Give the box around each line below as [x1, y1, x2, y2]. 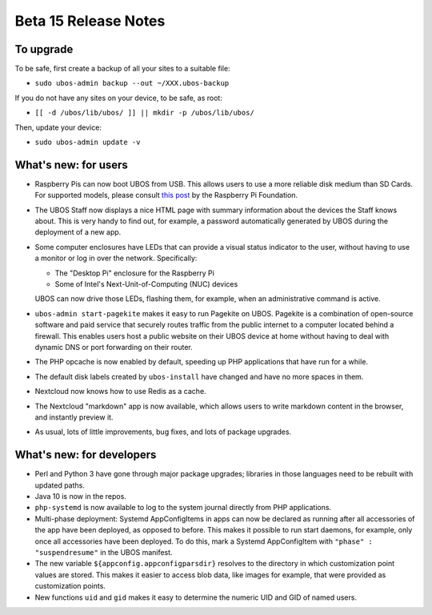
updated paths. [34, 480, 86, 490]
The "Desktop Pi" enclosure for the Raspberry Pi [54, 268, 215, 278]
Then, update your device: [14, 123, 102, 132]
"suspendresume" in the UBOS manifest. [34, 547, 173, 557]
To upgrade [14, 42, 74, 56]
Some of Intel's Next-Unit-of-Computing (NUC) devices [54, 279, 238, 289]
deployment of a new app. [34, 227, 122, 237]
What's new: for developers [14, 448, 157, 462]
